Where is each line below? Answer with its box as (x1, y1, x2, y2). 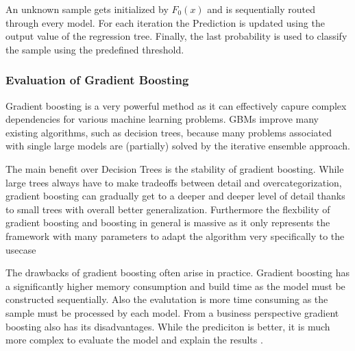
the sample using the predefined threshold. (5, 42, 184, 56)
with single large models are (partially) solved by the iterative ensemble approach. (5, 138, 350, 153)
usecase (5, 242, 36, 256)
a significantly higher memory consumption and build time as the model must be (5, 278, 345, 293)
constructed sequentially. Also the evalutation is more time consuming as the (5, 292, 328, 306)
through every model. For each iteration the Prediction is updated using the (5, 15, 325, 29)
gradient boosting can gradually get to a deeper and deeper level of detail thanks (5, 189, 345, 203)
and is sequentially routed (207, 2, 315, 16)
